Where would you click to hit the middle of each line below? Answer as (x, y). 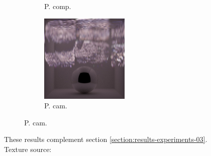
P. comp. (58, 6)
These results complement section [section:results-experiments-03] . (106, 139)
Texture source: (28, 149)
